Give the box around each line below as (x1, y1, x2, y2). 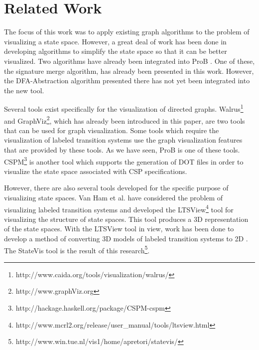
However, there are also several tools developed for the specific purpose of (4, 182, 229, 193)
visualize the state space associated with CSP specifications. (4, 166, 187, 176)
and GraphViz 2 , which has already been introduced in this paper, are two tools (4, 114, 245, 126)
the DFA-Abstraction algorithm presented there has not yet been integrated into (4, 75, 250, 86)
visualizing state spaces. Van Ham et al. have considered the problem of (4, 192, 223, 202)
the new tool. (4, 85, 44, 95)
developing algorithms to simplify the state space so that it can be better (4, 46, 227, 56)
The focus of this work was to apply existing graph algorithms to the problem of (4, 26, 250, 37)
